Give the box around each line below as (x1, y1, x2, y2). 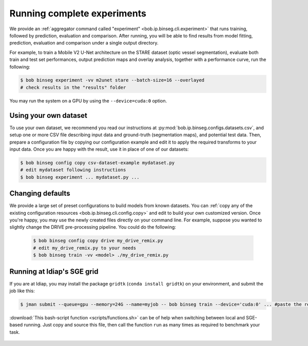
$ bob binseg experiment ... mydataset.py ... (20, 174, 140, 180)
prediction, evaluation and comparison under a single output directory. (9, 40, 159, 46)
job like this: (9, 288, 35, 294)
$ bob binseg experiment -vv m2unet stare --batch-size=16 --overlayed (20, 77, 205, 83)
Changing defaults (9, 189, 70, 198)
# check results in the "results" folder (20, 85, 126, 90)
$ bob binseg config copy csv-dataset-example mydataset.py (20, 159, 175, 166)
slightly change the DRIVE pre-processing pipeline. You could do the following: (9, 224, 177, 230)
